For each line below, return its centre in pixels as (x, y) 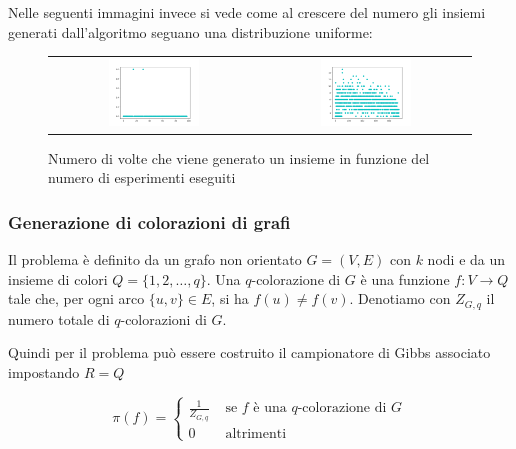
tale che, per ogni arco (76, 298)
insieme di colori (58, 278)
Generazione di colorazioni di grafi (149, 221)
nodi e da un (466, 259)
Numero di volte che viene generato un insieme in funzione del (239, 157)
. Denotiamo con (400, 298)
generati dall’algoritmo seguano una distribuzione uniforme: (190, 31)
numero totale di (59, 318)
